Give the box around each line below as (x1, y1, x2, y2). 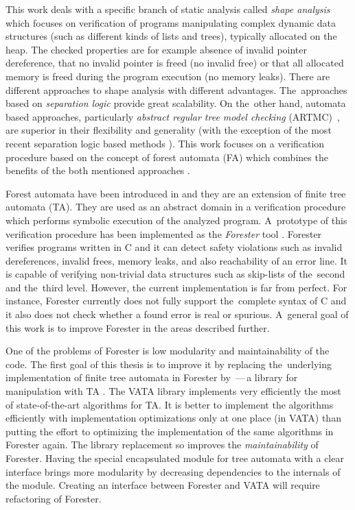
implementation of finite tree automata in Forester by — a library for (5, 370, 298, 385)
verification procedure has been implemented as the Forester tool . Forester (5, 226, 322, 241)
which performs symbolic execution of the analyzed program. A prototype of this (5, 212, 347, 227)
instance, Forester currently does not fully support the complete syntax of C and (5, 293, 347, 308)
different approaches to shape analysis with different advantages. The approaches (5, 82, 347, 97)
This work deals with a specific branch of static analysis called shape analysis (5, 2, 330, 16)
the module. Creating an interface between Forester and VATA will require (5, 478, 320, 492)
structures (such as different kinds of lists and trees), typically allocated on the (5, 29, 337, 43)
